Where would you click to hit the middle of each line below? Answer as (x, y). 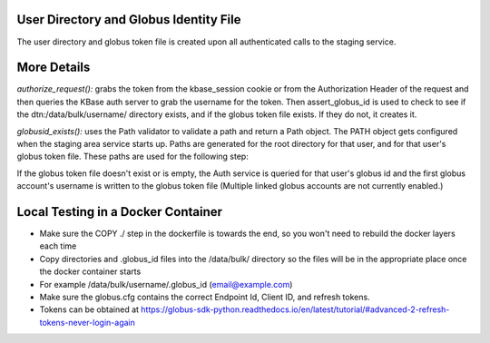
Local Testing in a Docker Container (119, 212)
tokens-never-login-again (87, 322)
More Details (54, 68)
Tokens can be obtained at (89, 309)
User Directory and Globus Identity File (129, 20)
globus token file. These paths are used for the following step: (132, 157)
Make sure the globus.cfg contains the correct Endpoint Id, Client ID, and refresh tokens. (205, 297)
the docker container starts (90, 271)
